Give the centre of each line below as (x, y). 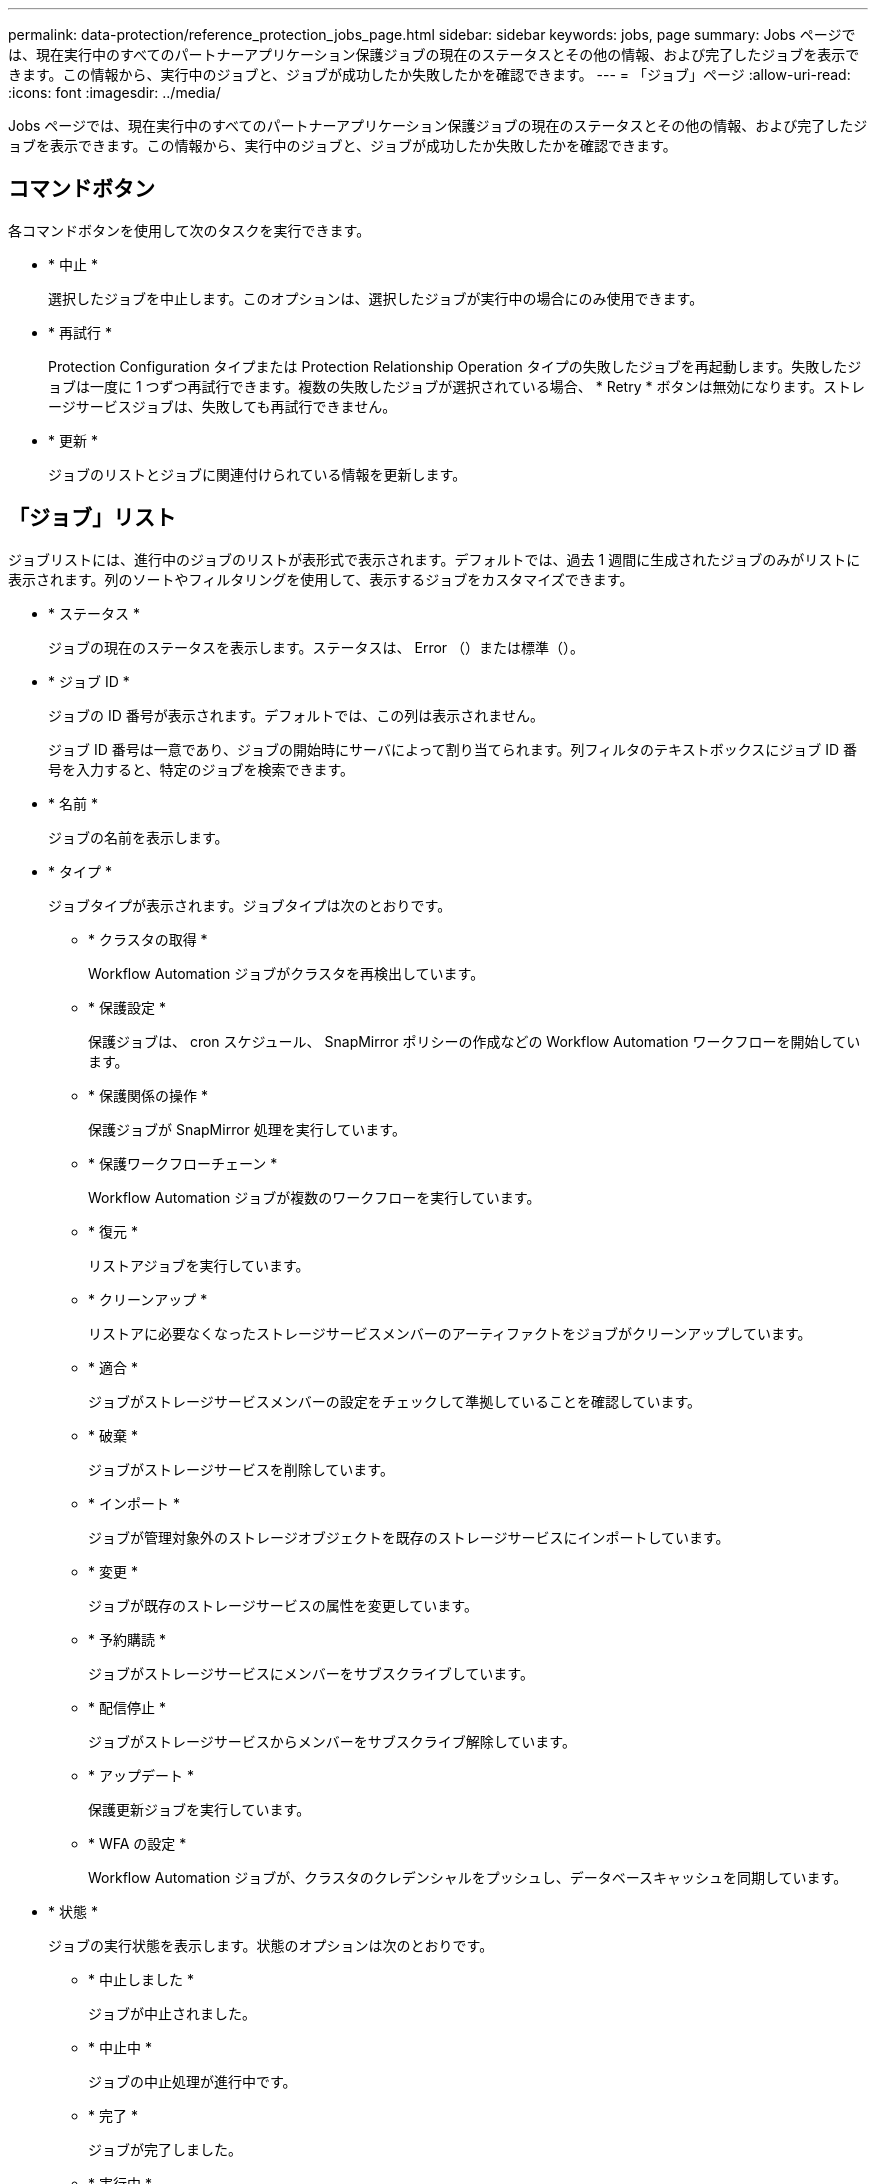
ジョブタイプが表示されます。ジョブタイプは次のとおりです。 (250, 905)
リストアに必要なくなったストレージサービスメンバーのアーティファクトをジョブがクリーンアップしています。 (450, 1333)
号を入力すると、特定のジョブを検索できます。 (201, 769)
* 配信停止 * (127, 1707)
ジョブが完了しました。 (165, 2149)
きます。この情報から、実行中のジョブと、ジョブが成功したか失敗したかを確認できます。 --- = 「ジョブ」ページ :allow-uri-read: (429, 74)
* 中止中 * (120, 2047)
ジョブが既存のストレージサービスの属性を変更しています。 (283, 1605)
